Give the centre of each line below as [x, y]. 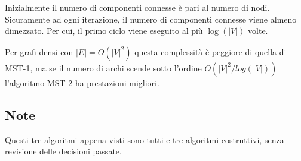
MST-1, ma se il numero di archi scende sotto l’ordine [103, 67]
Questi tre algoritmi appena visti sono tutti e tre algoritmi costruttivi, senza [145, 139]
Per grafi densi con [39, 51]
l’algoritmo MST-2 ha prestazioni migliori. [82, 82]
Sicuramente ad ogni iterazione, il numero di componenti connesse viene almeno [151, 19]
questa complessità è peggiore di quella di [211, 51]
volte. [258, 31]
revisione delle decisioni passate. [63, 151]
